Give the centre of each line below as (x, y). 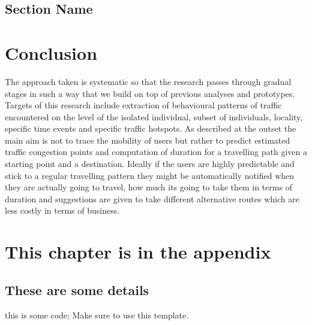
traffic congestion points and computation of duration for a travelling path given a (156, 152)
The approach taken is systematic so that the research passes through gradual (148, 81)
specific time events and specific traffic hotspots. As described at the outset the (151, 128)
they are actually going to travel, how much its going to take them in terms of (148, 187)
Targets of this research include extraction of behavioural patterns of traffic (143, 105)
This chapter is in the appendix (138, 252)
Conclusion (51, 52)
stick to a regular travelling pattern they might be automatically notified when (150, 175)
